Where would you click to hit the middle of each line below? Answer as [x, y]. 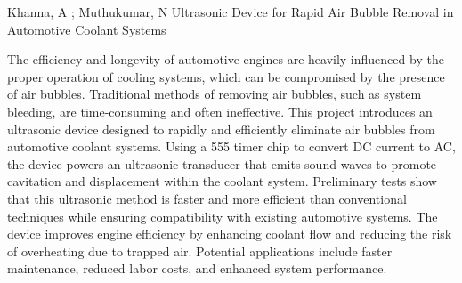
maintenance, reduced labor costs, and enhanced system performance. [197, 268]
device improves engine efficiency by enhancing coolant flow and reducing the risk [230, 234]
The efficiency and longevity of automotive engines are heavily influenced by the [226, 59]
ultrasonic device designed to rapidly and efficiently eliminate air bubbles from [221, 129]
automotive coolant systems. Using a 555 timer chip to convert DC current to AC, [231, 146]
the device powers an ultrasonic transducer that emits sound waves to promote [222, 163]
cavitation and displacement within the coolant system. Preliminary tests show [222, 181]
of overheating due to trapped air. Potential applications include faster [200, 251]
